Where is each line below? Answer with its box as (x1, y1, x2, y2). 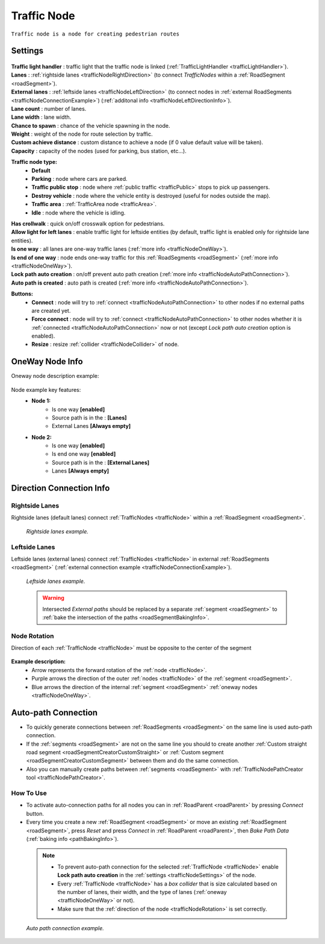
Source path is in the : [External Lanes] (52, 459, 150, 466)
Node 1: (31, 397, 51, 404)
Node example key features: (11, 386, 81, 393)
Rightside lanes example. (26, 527, 88, 535)
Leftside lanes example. (26, 577, 85, 585)
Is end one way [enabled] (52, 450, 116, 458)
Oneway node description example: (11, 373, 99, 380)
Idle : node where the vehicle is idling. (31, 209, 126, 216)
